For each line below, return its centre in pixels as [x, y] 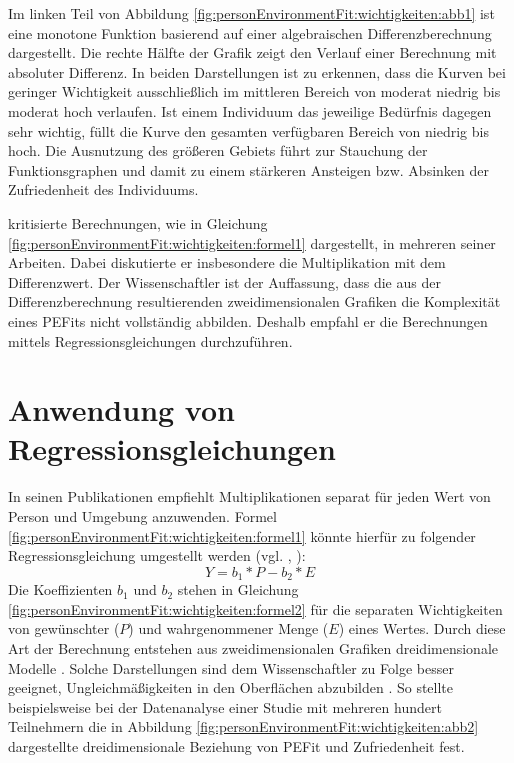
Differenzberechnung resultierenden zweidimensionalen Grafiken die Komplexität [254, 301]
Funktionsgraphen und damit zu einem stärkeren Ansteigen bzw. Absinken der [248, 169]
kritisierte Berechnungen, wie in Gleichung [138, 222]
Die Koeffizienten [60, 589]
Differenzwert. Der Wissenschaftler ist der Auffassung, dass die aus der [224, 281]
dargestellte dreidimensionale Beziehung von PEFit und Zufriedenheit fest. [236, 745]
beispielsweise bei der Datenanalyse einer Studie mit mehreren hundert [225, 706]
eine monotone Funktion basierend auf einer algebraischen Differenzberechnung [250, 32]
